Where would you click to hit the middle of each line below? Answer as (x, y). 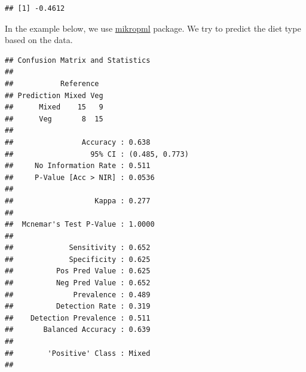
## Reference (52, 83)
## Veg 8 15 (54, 119)
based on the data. (39, 40)
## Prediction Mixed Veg (54, 95)
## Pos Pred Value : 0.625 (78, 271)
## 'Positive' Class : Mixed (78, 353)
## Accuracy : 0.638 (78, 142)
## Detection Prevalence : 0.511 (78, 318)
